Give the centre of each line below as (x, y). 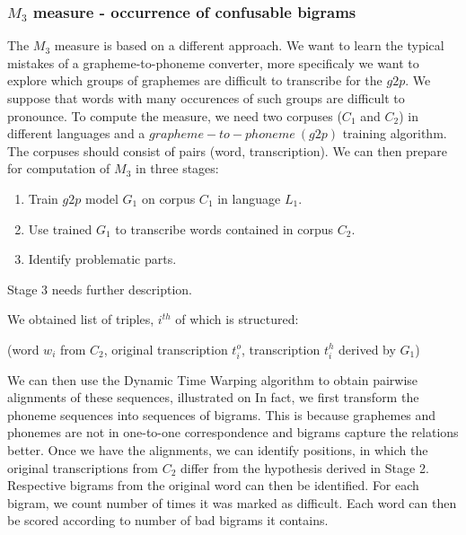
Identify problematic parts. (102, 259)
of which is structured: (237, 319)
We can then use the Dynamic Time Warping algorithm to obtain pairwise (213, 379)
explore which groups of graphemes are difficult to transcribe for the (195, 80)
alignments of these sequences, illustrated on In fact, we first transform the (213, 397)
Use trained (60, 228)
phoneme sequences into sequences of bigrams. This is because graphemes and (222, 414)
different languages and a (76, 133)
